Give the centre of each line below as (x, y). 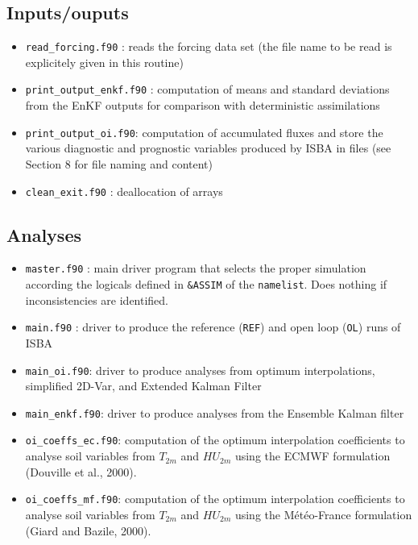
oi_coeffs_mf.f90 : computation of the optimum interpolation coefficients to (215, 499)
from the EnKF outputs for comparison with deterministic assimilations (203, 105)
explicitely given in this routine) (104, 62)
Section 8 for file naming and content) (119, 163)
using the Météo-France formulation (323, 514)
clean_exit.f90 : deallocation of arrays (124, 191)
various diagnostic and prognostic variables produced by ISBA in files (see (208, 148)
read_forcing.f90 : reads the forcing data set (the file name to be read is (209, 46)
